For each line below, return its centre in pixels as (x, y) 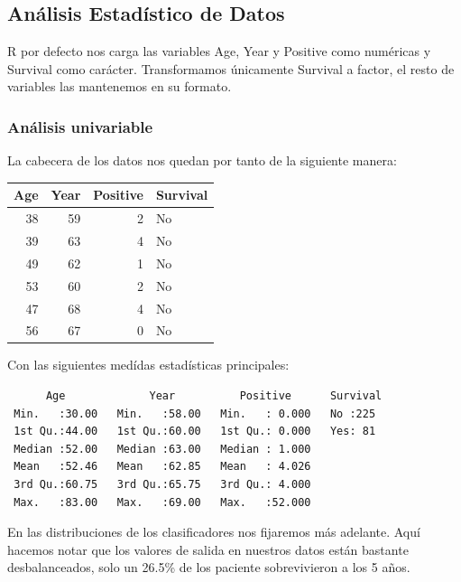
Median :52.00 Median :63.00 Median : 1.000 (162, 449)
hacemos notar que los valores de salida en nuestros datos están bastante (208, 549)
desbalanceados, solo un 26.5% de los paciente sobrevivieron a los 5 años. (209, 567)
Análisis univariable (80, 126)
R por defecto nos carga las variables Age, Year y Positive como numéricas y (219, 51)
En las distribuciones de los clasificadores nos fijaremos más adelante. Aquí (214, 532)
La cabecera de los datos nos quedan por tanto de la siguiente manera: (202, 160)
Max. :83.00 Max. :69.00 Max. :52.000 (162, 502)
